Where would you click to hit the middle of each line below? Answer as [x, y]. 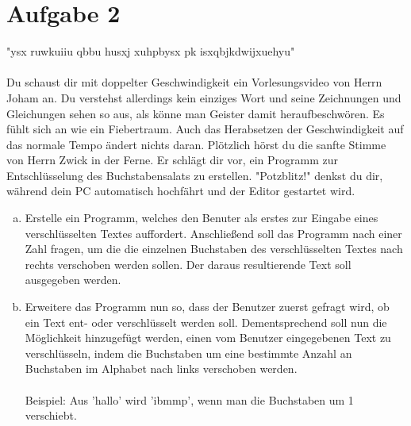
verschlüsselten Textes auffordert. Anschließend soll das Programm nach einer [213, 233]
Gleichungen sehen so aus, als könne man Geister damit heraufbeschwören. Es [196, 113]
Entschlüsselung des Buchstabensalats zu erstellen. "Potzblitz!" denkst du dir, [195, 175]
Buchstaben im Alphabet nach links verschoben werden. [161, 368]
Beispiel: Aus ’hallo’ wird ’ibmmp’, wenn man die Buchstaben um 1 [189, 399]
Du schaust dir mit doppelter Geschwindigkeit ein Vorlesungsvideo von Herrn [194, 82]
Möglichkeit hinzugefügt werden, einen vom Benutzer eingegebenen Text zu [208, 338]
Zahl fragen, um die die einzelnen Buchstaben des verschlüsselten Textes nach [214, 249]
